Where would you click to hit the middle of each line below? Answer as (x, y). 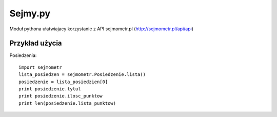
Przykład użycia (36, 43)
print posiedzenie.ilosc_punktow (61, 96)
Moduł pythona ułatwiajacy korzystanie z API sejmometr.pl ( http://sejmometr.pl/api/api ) (102, 29)
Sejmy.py (30, 13)
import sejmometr (40, 67)
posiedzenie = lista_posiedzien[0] (63, 82)
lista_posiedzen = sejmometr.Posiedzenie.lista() (82, 75)
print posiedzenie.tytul (50, 89)
